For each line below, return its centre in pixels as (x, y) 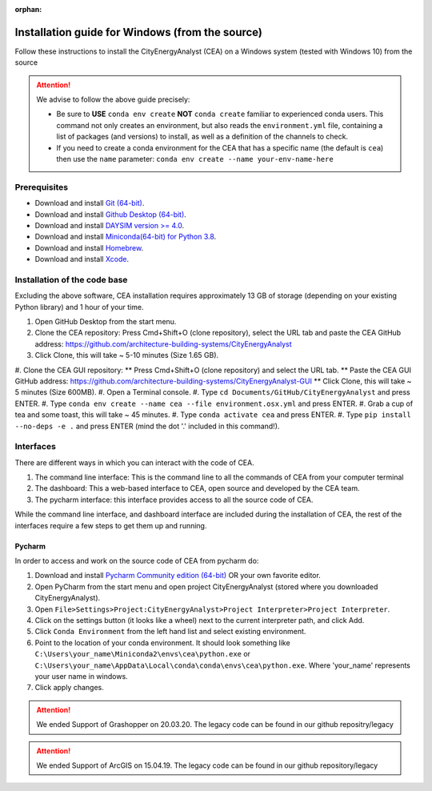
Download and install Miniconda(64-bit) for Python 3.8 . (126, 237)
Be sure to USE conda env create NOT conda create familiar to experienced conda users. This (220, 114)
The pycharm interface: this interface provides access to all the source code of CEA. (174, 500)
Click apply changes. (69, 688)
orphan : (28, 9)
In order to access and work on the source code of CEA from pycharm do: (137, 561)
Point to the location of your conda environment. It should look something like (163, 642)
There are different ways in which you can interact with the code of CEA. (135, 462)
